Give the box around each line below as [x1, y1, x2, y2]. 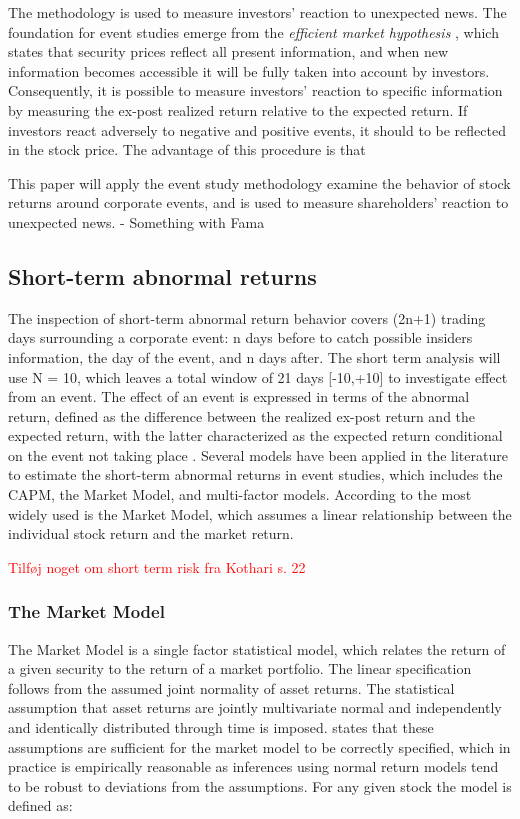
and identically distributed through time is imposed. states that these [8, 717, 434, 738]
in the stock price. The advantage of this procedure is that [8, 139, 366, 160]
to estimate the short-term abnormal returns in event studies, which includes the [8, 464, 503, 485]
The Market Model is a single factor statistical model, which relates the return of [8, 638, 506, 659]
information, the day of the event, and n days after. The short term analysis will [8, 346, 501, 367]
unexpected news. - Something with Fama [8, 211, 265, 232]
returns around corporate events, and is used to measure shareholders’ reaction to [8, 192, 509, 213]
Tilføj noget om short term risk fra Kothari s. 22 [8, 556, 306, 577]
